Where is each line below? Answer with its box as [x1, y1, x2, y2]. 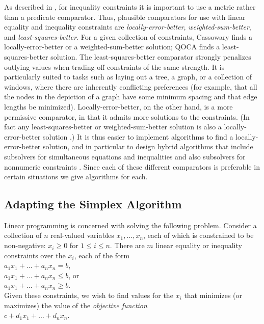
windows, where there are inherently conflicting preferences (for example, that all [4, 81, 257, 92]
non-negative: [4, 240, 46, 251]
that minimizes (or [184, 290, 243, 301]
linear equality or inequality [155, 240, 242, 251]
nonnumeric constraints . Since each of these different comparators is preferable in [4, 161, 260, 172]
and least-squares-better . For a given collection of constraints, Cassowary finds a [4, 31, 252, 42]
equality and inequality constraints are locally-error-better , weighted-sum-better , [4, 21, 251, 32]
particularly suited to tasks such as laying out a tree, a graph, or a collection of [4, 71, 252, 82]
